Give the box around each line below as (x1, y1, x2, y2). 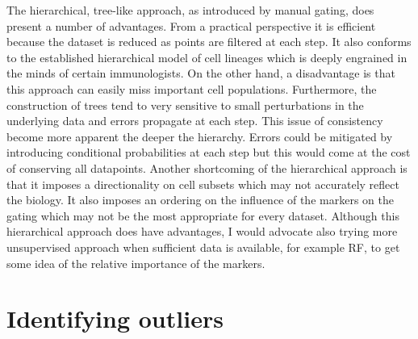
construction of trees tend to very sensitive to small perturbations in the (6, 96, 364, 113)
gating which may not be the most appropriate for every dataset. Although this (6, 207, 399, 224)
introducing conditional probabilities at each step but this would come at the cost (6, 144, 411, 161)
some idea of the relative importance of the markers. (6, 254, 265, 271)
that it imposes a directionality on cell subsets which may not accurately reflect (6, 175, 399, 192)
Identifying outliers (6, 302, 224, 335)
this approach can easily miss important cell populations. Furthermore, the (6, 80, 377, 97)
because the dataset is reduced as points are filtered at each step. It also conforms (6, 33, 412, 50)
